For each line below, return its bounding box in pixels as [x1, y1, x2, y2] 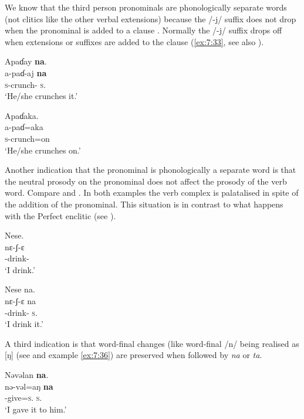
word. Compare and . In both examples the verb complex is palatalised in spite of [5, 186, 299, 199]
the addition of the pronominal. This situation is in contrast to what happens [5, 197, 283, 210]
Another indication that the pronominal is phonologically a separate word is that [5, 163, 296, 176]
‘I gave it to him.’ [5, 403, 67, 415]
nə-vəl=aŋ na [5, 380, 53, 392]
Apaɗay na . [5, 55, 47, 67]
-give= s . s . [5, 391, 42, 404]
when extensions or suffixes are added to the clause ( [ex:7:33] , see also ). [5, 35, 264, 47]
